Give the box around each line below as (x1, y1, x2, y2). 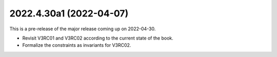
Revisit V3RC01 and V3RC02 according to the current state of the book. (22, 35, 174, 41)
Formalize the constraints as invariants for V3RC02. (22, 42, 131, 48)
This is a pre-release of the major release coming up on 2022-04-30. (9, 26, 156, 32)
